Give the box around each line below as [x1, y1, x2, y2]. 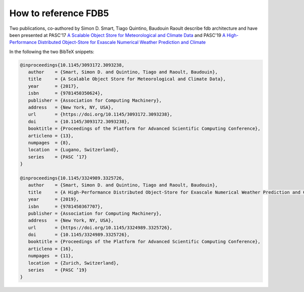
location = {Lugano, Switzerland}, [28, 147, 119, 153]
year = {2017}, [28, 83, 80, 89]
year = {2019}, [28, 197, 80, 202]
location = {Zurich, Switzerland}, [28, 260, 119, 266]
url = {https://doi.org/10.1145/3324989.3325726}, [28, 225, 173, 230]
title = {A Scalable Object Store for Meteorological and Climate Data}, [28, 76, 226, 82]
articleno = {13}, [28, 133, 74, 138]
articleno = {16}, [28, 246, 74, 252]
